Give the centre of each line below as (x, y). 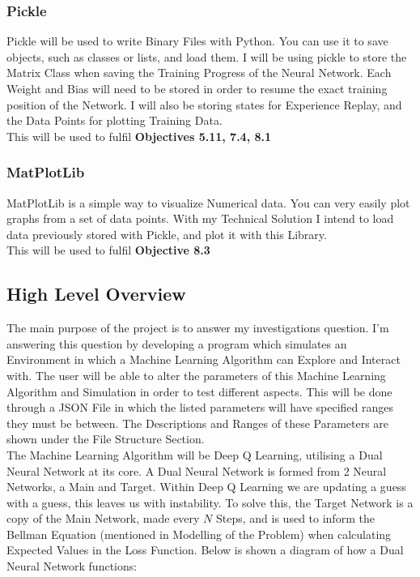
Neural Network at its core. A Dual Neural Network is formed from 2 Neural (197, 470)
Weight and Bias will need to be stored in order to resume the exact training (197, 88)
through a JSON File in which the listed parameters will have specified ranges (200, 407)
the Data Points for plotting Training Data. (115, 120)
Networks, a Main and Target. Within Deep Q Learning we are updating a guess (206, 487)
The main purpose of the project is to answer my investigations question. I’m (198, 328)
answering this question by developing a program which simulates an (177, 343)
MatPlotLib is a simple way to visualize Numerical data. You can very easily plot (208, 202)
